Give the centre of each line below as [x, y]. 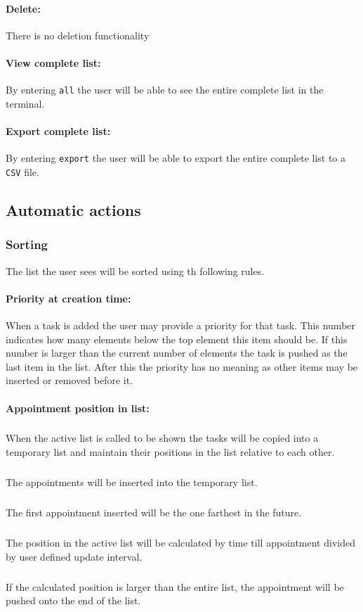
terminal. [25, 103]
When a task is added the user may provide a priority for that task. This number [181, 325]
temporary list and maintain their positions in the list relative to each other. [170, 452]
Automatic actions [73, 209]
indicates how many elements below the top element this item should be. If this [177, 339]
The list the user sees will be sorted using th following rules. [135, 270]
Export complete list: [58, 131]
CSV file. [22, 171]
